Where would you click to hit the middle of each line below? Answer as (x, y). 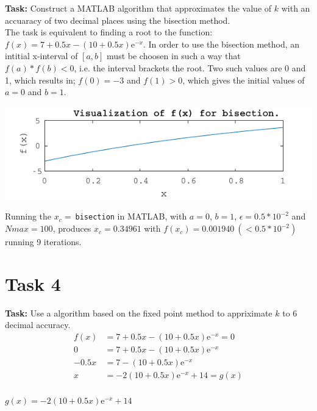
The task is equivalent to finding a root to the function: (109, 32)
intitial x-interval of (41, 56)
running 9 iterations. (43, 242)
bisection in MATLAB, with (131, 216)
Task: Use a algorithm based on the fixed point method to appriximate (139, 313)
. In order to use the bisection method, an (221, 44)
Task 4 (33, 283)
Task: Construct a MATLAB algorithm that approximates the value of (138, 8)
